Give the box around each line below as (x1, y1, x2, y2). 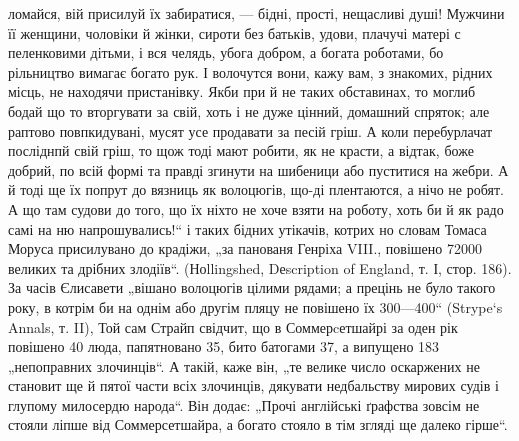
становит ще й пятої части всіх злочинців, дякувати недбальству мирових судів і (8, 375, 499, 396)
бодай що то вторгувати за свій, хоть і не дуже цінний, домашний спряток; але (8, 100, 490, 121)
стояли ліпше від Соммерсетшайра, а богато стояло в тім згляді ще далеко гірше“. (8, 414, 508, 435)
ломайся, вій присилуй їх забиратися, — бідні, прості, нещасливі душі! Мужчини (8, 3, 505, 23)
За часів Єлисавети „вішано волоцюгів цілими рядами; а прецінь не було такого (8, 277, 496, 298)
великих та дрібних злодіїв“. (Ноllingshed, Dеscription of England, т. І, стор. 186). (8, 257, 512, 278)
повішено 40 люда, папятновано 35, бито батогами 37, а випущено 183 (8, 336, 440, 357)
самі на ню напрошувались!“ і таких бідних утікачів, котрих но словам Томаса (8, 218, 487, 239)
